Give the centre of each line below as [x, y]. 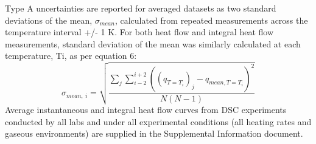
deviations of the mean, [49, 20]
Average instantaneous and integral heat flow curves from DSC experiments [146, 110]
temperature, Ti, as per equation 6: [71, 56]
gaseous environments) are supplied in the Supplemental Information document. [154, 133]
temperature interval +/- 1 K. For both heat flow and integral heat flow [139, 32]
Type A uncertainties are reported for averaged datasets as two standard [141, 8]
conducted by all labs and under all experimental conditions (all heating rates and [158, 121]
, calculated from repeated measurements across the [211, 20]
